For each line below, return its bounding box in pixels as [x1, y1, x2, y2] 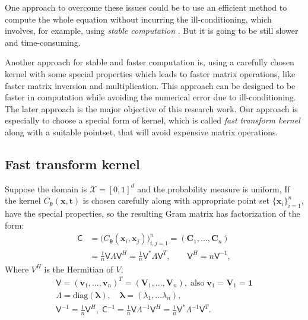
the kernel [5, 194, 41, 207]
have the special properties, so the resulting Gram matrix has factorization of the [5, 207, 300, 220]
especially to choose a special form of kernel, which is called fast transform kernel [5, 114, 300, 126]
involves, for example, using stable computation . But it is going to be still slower [5, 24, 299, 37]
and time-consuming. [5, 36, 81, 48]
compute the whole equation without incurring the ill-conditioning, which [5, 12, 272, 25]
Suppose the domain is [5, 182, 87, 195]
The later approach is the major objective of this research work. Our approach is [5, 102, 298, 115]
